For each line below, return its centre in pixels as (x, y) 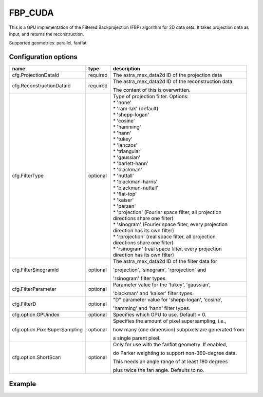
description (127, 69)
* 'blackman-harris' (135, 182)
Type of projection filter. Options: (151, 97)
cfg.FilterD (24, 304)
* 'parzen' (124, 206)
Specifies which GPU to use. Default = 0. (160, 315)
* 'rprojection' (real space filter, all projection (164, 237)
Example (22, 384)
